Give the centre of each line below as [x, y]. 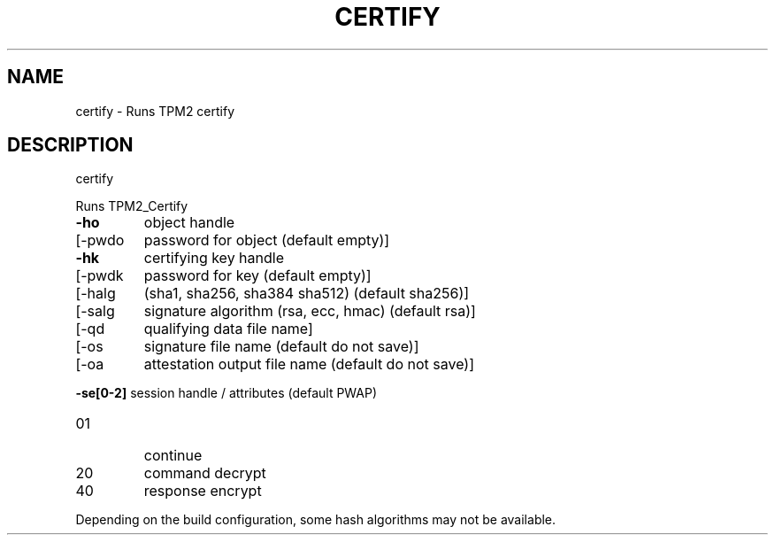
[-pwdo [100, 240]
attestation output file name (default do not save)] [309, 364]
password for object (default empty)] [267, 240]
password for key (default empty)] [257, 276]
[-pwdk [100, 276]
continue [173, 456]
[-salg [95, 311]
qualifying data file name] [228, 329]
